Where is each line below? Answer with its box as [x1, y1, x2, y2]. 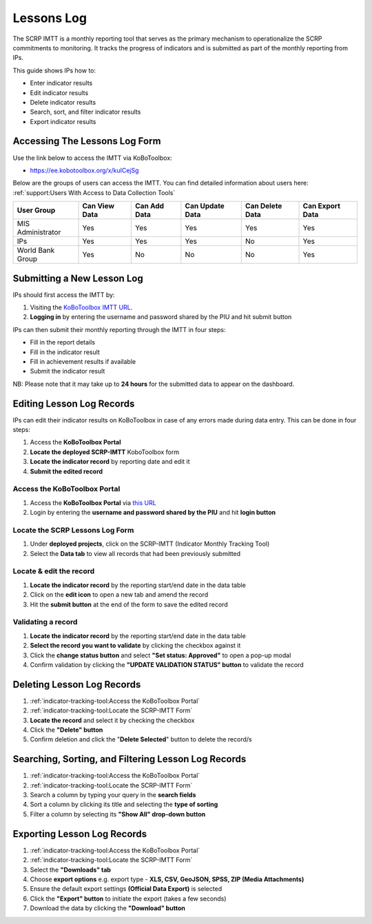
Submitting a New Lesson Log [12, 272, 144, 284]
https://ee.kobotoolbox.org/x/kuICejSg [30, 166, 139, 174]
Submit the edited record [30, 467, 103, 475]
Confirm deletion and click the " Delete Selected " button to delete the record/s [30, 735, 252, 743]
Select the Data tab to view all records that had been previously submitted [30, 549, 241, 557]
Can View [82, 201, 115, 211]
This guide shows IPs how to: [12, 66, 96, 74]
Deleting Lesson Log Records [12, 679, 141, 690]
